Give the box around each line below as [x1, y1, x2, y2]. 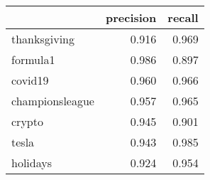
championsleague [11, 92, 94, 109]
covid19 [11, 72, 49, 88]
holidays [11, 154, 52, 171]
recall [167, 9, 199, 26]
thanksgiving [11, 31, 75, 47]
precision [105, 9, 157, 26]
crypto [11, 113, 43, 129]
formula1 [11, 51, 55, 68]
